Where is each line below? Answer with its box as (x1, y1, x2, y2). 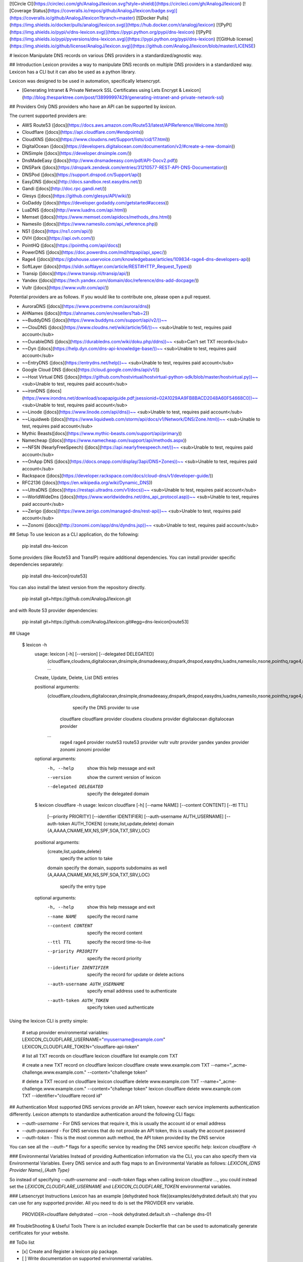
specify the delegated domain (87, 791, 149, 797)
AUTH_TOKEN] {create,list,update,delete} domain (71, 820, 174, 826)
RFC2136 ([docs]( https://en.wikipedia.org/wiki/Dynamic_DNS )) (22, 480, 153, 486)
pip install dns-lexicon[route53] (22, 573, 87, 579)
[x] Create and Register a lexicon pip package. (22, 1248, 119, 1254)
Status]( (32, 8, 49, 14)
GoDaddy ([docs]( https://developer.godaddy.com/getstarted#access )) (22, 200, 169, 206)
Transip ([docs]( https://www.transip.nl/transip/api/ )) (22, 271, 131, 277)
